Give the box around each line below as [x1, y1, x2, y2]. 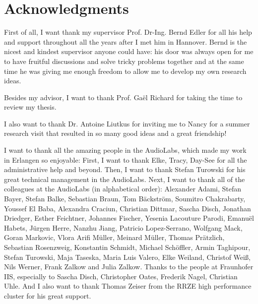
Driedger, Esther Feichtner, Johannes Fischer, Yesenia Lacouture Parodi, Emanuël [4, 213, 254, 223]
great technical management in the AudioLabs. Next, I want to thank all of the [4, 174, 245, 184]
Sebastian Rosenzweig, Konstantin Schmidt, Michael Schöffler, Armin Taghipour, [4, 242, 251, 252]
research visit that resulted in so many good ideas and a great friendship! [4, 128, 227, 138]
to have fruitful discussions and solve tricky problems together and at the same [4, 56, 244, 66]
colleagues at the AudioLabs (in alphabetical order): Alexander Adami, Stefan [4, 183, 242, 194]
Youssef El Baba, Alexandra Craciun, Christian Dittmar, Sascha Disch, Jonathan [4, 203, 251, 213]
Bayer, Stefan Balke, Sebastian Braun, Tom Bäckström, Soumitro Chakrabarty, [4, 193, 246, 204]
